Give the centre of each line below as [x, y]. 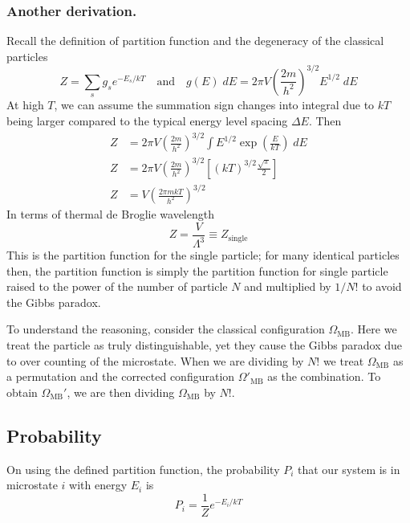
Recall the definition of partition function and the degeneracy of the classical [195, 41]
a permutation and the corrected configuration [121, 376]
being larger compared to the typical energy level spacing [147, 120]
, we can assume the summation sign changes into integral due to [214, 105]
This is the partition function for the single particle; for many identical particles [203, 255]
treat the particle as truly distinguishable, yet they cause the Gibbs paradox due [204, 345]
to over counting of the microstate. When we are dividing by [155, 360]
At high [25, 105]
